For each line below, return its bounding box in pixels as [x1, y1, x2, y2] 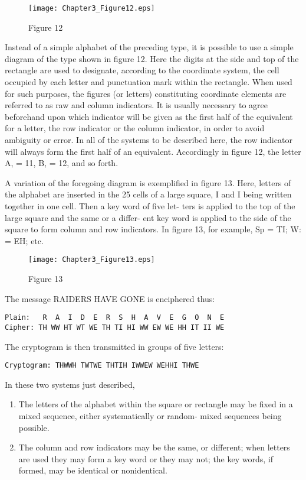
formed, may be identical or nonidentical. [18, 464, 167, 476]
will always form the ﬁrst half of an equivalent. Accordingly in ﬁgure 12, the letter [5, 145, 301, 157]
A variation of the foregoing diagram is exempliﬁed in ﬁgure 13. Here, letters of [5, 176, 291, 189]
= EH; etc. [5, 234, 44, 247]
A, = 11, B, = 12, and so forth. [5, 157, 119, 169]
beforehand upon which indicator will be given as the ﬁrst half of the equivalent [5, 110, 293, 122]
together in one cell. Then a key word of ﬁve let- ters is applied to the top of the [5, 199, 295, 212]
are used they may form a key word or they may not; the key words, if [18, 452, 273, 465]
